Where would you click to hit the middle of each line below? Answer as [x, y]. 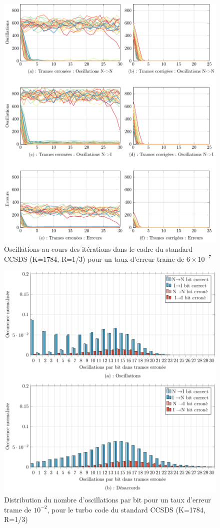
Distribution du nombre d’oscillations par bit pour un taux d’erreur [107, 499]
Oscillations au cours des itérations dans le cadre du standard [98, 249]
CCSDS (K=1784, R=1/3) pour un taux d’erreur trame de [94, 258]
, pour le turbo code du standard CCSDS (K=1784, [126, 509]
